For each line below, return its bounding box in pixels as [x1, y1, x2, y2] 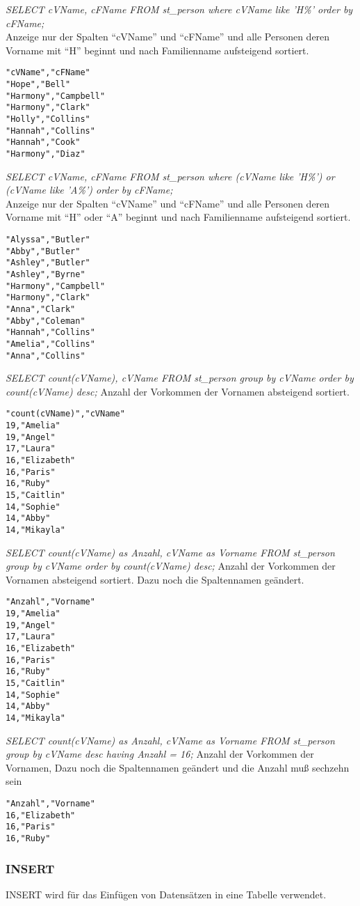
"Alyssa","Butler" [6, 235, 90, 244]
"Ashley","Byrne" [6, 269, 85, 279]
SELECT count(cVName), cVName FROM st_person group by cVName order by [6, 370, 354, 385]
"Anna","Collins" [6, 350, 85, 361]
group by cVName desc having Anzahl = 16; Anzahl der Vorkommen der [6, 747, 314, 761]
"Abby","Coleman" [6, 315, 85, 326]
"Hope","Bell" [6, 79, 71, 90]
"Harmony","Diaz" [6, 148, 85, 159]
